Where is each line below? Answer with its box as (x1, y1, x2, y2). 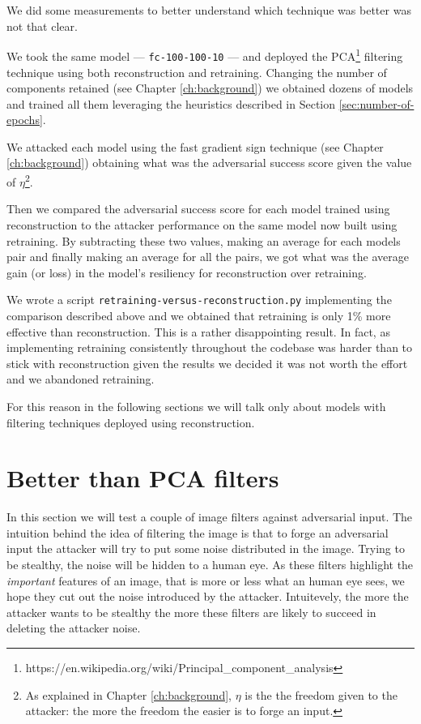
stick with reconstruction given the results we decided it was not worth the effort (6, 354, 408, 371)
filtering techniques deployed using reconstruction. (6, 413, 255, 431)
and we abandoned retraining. (6, 371, 155, 388)
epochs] (6, 111, 43, 128)
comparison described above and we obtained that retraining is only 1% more (6, 306, 391, 323)
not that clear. (6, 17, 78, 34)
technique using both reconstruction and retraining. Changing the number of (6, 63, 387, 80)
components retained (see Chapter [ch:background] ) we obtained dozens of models (6, 79, 414, 96)
